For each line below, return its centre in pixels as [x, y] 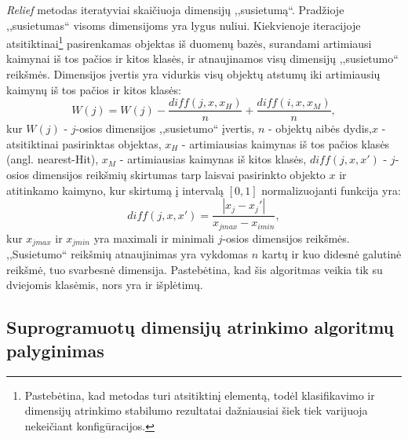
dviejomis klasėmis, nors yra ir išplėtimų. [105, 285]
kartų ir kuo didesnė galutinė [331, 254]
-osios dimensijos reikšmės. [286, 238]
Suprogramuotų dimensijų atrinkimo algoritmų [200, 327]
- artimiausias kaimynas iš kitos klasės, [213, 159]
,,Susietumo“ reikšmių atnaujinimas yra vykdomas [127, 254]
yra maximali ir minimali [154, 238]
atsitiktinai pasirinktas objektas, [84, 143]
